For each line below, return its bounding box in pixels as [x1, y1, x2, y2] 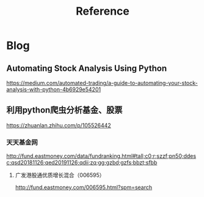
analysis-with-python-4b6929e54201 [6, 86, 101, 93]
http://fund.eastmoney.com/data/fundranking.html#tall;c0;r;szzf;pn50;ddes [6, 152, 197, 160]
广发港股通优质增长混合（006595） [15, 171, 105, 179]
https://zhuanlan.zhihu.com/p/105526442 [6, 121, 111, 129]
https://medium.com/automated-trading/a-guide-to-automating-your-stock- [6, 80, 198, 86]
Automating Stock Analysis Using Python [6, 63, 167, 73]
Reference [76, 4, 129, 18]
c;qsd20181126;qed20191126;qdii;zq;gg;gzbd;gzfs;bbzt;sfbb [6, 159, 158, 166]
